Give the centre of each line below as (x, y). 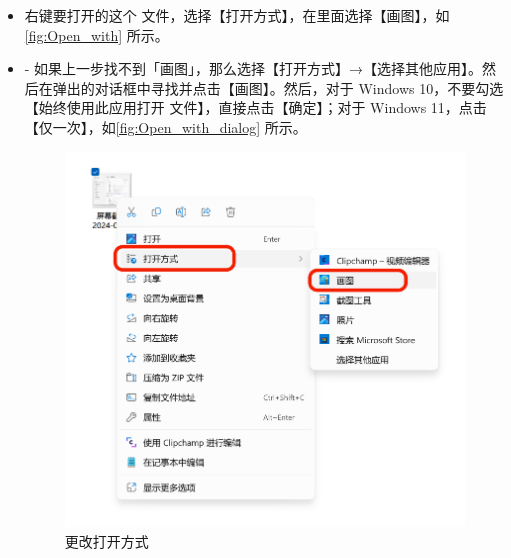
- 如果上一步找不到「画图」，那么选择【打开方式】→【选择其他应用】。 (253, 68)
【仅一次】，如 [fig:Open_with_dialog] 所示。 (165, 126)
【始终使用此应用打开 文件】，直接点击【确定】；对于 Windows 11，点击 (255, 107)
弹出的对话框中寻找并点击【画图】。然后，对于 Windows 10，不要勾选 (278, 87)
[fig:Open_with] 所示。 (96, 34)
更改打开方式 (106, 540)
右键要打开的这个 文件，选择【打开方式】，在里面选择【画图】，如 (237, 15)
